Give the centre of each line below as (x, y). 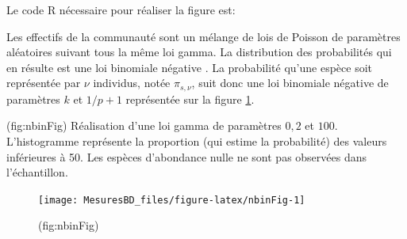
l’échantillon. (37, 172)
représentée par (44, 83)
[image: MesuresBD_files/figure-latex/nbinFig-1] (172, 200)
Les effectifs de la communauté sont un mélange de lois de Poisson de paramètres (203, 36)
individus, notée (132, 83)
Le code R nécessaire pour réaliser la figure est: (121, 9)
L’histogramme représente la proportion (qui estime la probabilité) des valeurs (197, 141)
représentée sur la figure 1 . (190, 99)
